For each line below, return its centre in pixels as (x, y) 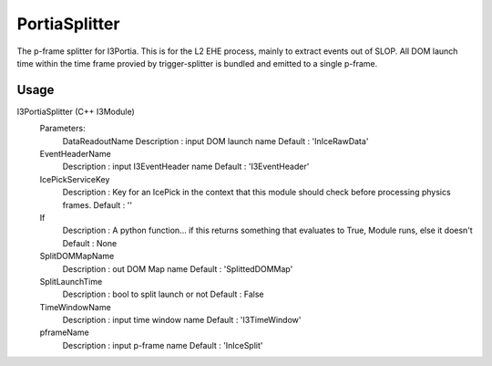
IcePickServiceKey (75, 179)
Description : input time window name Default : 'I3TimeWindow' (182, 320)
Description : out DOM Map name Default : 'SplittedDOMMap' (178, 268)
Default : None (90, 243)
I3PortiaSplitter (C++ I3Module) (76, 111)
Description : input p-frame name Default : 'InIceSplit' (163, 345)
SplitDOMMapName (77, 256)
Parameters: (62, 129)
